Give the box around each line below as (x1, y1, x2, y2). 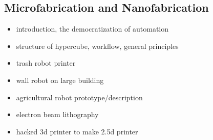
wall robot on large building (16, 74, 104, 85)
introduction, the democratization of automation (16, 23, 169, 34)
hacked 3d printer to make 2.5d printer (16, 126, 138, 136)
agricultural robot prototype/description (16, 92, 143, 102)
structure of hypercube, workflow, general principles (16, 40, 179, 51)
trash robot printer (16, 58, 76, 68)
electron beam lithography (16, 109, 99, 120)
